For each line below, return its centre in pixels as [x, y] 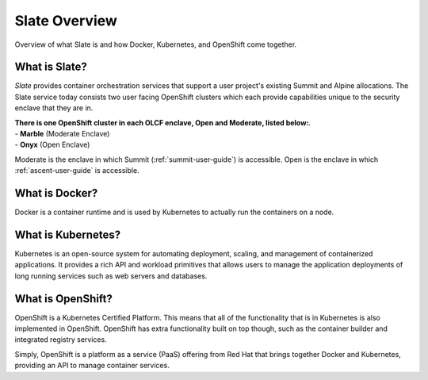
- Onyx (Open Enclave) [52, 145]
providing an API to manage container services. [92, 366]
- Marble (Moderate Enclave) [62, 134]
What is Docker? [56, 193]
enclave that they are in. [54, 108]
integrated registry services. [61, 340]
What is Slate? [51, 67]
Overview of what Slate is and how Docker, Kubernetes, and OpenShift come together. [156, 44]
